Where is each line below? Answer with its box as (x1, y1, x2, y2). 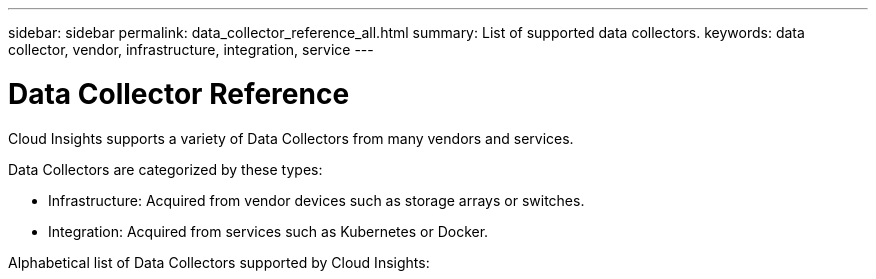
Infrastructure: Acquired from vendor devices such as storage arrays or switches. (48, 191, 585, 209)
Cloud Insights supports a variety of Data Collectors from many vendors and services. (8, 129, 574, 147)
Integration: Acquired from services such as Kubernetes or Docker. (48, 222, 489, 240)
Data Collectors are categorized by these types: (8, 160, 323, 178)
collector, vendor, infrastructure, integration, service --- (8, 41, 374, 58)
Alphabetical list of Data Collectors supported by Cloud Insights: (8, 253, 430, 271)
